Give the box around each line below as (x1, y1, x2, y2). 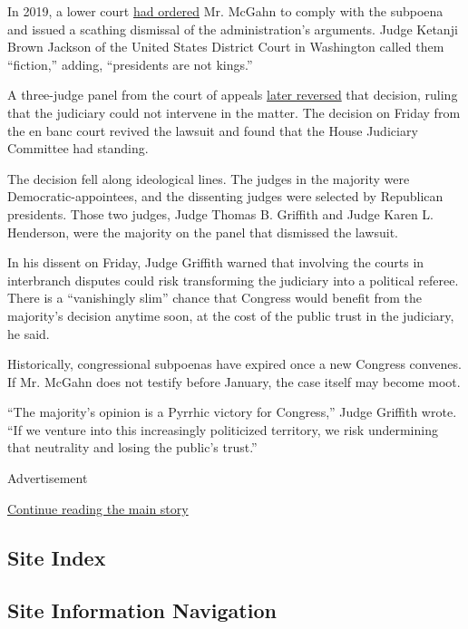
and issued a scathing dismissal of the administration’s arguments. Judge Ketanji (7, 19, 458, 38)
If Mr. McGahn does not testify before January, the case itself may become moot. (7, 372, 461, 391)
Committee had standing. (7, 139, 149, 158)
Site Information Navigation (7, 596, 277, 624)
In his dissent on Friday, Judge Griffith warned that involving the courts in (7, 253, 424, 272)
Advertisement (7, 469, 88, 488)
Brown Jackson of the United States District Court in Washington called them (7, 37, 444, 56)
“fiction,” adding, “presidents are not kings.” (7, 54, 253, 73)
